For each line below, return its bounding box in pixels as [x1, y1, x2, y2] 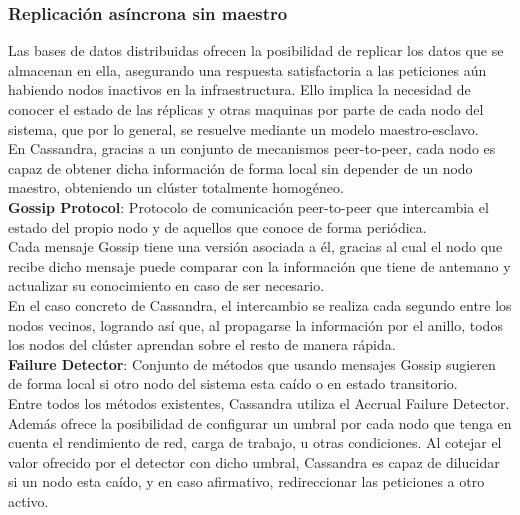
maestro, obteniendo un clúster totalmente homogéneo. [8, 177, 344, 198]
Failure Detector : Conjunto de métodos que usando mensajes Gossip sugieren [8, 353, 496, 374]
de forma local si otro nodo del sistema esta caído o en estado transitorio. [8, 373, 458, 394]
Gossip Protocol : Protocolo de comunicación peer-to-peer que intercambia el [8, 196, 489, 217]
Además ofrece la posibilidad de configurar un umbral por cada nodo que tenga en [8, 412, 512, 433]
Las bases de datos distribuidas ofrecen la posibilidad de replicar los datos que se [8, 40, 504, 61]
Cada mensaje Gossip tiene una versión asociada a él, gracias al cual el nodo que [8, 236, 503, 257]
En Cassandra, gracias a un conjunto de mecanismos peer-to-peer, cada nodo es [8, 138, 496, 159]
